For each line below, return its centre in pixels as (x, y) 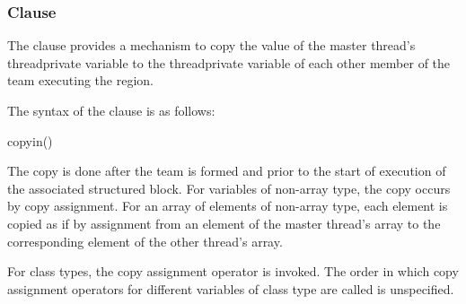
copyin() (30, 140)
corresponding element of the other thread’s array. (145, 241)
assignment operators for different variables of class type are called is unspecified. (231, 288)
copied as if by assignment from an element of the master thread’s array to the (224, 223)
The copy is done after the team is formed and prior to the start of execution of (227, 171)
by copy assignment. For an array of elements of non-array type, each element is (228, 206)
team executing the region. (80, 80)
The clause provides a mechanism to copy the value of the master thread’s (211, 45)
